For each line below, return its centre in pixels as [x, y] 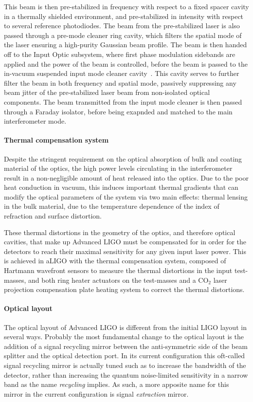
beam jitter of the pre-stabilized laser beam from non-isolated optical [107, 92]
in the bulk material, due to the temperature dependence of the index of [112, 206]
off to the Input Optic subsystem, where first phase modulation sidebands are [120, 54]
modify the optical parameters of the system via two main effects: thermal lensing [126, 196]
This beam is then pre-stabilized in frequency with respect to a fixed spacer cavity [126, 6]
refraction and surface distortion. [53, 216]
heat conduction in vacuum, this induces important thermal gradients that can [121, 187]
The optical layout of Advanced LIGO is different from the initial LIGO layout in [125, 327]
